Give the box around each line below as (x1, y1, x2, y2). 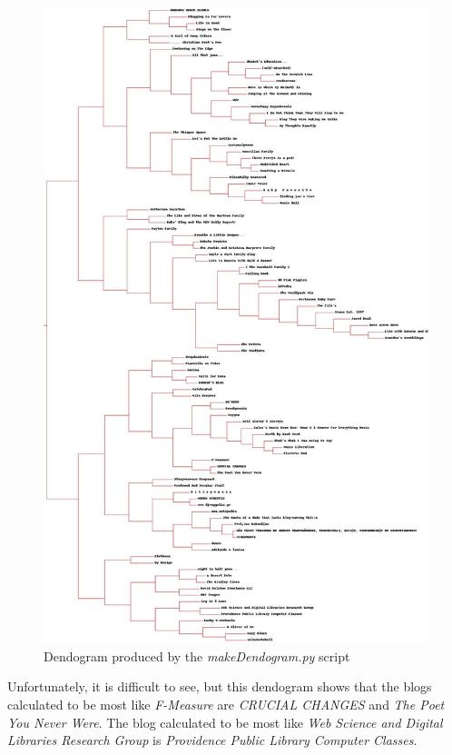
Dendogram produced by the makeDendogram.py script (44, 646, 350, 665)
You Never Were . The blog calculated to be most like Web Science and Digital (7, 712, 443, 731)
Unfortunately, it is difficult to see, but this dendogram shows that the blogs (7, 677, 432, 696)
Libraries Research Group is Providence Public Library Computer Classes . (7, 730, 418, 750)
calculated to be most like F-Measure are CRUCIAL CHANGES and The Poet (7, 695, 445, 714)
